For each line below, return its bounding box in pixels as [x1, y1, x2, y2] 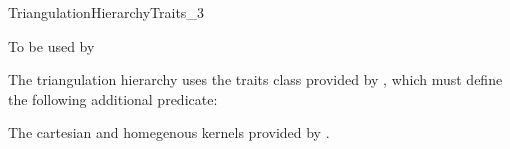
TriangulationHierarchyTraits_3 [8, 2, 204, 22]
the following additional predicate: [8, 88, 218, 109]
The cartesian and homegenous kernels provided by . [8, 122, 330, 143]
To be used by [8, 35, 95, 56]
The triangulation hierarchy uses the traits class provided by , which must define [8, 69, 503, 90]
